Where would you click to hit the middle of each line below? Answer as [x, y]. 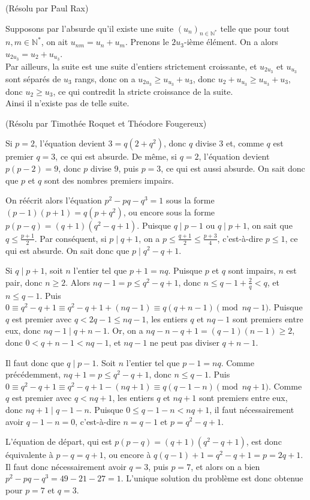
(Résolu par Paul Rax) [47, 8]
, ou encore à [127, 455]
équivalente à [29, 455]
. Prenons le [147, 42]
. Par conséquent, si [70, 238]
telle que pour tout [255, 28]
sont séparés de [33, 78]
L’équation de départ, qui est [59, 441]
